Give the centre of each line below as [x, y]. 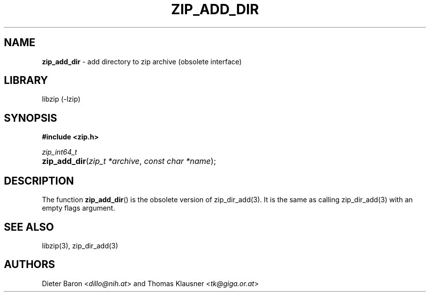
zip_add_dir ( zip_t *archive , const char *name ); [129, 161]
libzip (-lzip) [61, 99]
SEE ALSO [29, 227]
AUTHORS [30, 265]
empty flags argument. [79, 208]
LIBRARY [26, 81]
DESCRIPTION [39, 181]
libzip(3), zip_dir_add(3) [80, 245]
